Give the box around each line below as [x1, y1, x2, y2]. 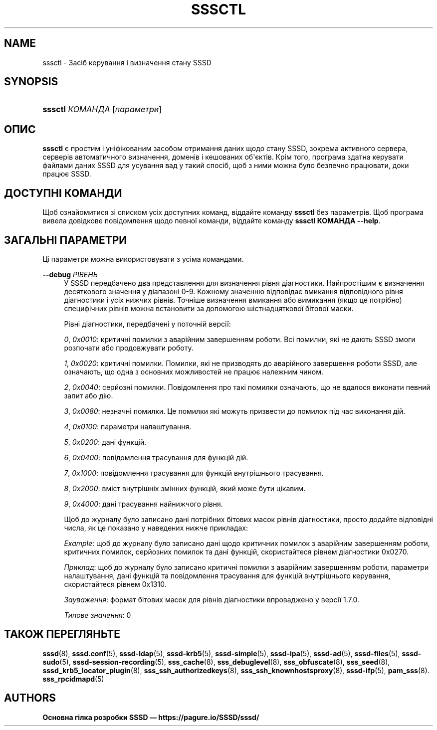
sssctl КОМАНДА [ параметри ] [42, 104, 162, 115]
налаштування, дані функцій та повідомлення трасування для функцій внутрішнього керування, [64, 571, 391, 580]
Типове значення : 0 [64, 610, 131, 619]
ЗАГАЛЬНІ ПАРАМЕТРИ [4, 233, 127, 246]
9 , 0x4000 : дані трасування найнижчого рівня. [64, 499, 223, 508]
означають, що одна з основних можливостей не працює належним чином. [64, 367, 323, 376]
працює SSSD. [42, 170, 91, 179]
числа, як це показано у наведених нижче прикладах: [64, 523, 248, 532]
